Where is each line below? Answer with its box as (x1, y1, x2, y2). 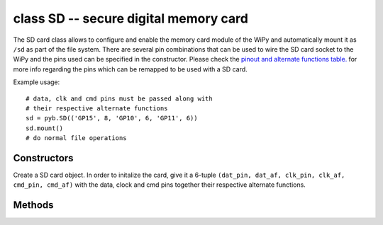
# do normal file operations (26, 134, 127, 142)
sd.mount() (26, 124, 64, 132)
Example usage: (13, 78, 60, 86)
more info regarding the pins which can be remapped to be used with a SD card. (13, 64, 248, 74)
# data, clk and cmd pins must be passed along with (26, 94, 213, 103)
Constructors (13, 152, 74, 164)
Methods (13, 199, 54, 212)
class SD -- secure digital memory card (13, 11, 248, 26)
